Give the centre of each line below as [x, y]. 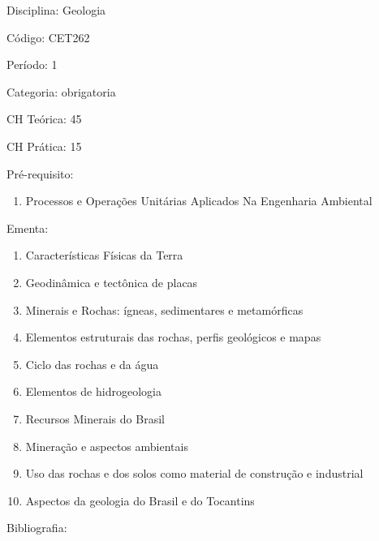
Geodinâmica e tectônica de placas [112, 282]
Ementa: [28, 228]
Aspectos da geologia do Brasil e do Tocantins [140, 500]
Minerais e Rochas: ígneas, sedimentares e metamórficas [164, 309]
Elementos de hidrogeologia [93, 391]
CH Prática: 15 [44, 146]
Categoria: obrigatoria [61, 91]
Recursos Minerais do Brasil [95, 418]
